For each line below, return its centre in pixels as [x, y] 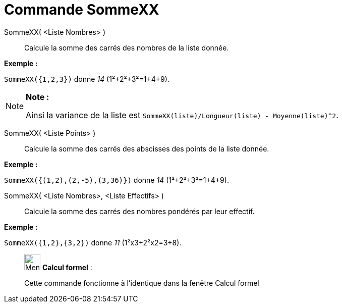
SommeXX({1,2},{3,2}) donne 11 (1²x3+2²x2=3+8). [93, 242]
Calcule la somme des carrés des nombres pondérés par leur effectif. [139, 211]
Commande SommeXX [82, 10]
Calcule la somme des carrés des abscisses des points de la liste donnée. [147, 148]
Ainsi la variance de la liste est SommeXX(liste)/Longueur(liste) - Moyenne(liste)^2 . [182, 115]
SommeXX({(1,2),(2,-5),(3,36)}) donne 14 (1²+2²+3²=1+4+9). [117, 180]
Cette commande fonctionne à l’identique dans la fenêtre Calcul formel [142, 283]
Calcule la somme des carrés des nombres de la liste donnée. [127, 47]
